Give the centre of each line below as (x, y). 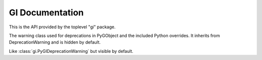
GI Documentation (46, 12)
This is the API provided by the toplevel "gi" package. (62, 27)
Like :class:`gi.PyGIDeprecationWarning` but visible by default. (71, 51)
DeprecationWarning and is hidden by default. (55, 42)
